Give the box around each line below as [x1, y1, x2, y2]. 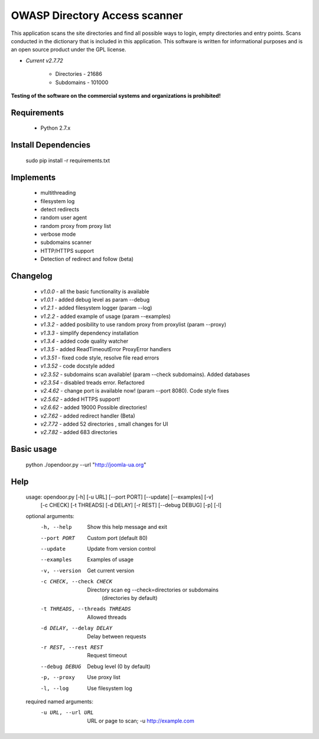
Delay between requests [87, 632, 147, 640]
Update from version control [87, 545, 156, 552]
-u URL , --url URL [40, 709, 94, 716]
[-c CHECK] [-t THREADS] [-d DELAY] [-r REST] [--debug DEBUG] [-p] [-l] [40, 502, 222, 509]
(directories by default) [102, 595, 158, 601]
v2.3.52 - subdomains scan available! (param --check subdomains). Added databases [40, 371, 250, 378]
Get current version [87, 567, 135, 574]
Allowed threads [87, 613, 127, 621]
